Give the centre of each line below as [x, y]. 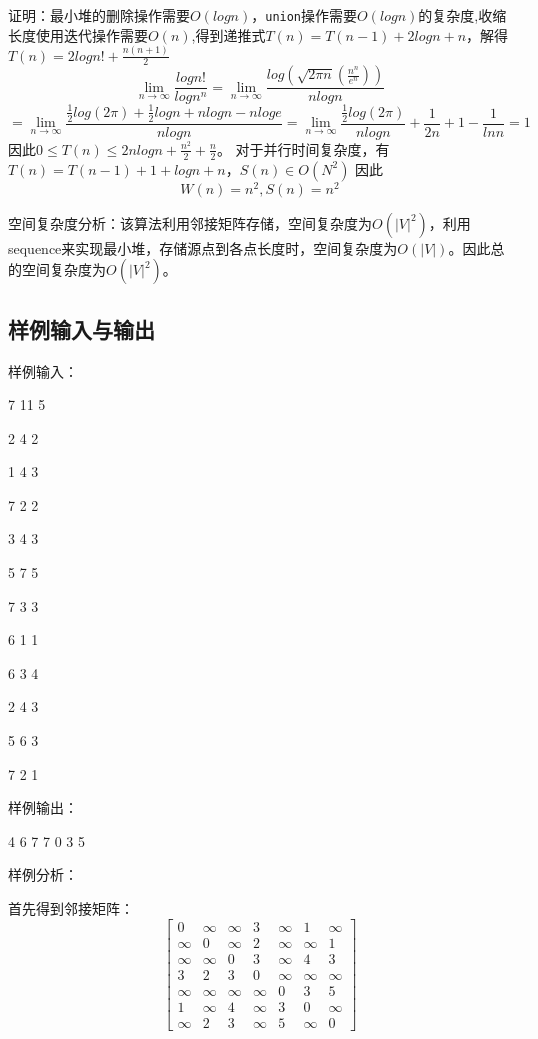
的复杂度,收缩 [462, 15]
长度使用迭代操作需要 [78, 34]
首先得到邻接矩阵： [71, 908]
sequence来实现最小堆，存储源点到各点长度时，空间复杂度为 [203, 247]
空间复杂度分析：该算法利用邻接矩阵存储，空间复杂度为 [190, 222]
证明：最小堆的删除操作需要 [99, 15]
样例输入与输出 [81, 328]
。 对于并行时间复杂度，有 [303, 148]
